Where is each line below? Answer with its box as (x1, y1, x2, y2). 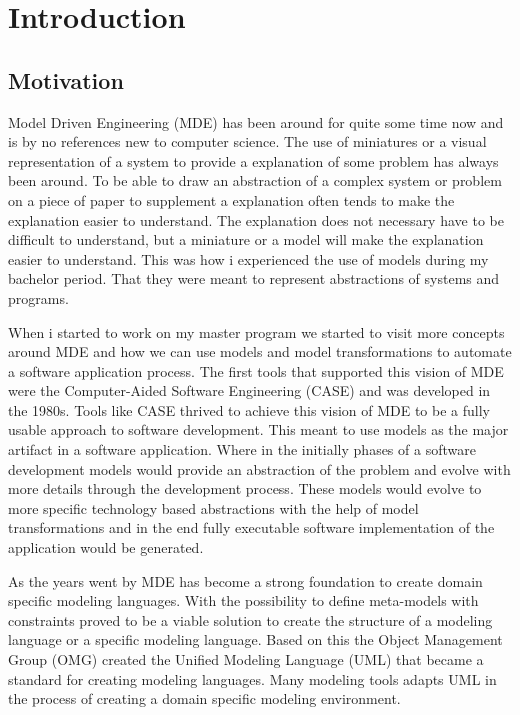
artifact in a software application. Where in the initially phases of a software (8, 439, 476, 460)
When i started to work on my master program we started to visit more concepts (8, 321, 505, 342)
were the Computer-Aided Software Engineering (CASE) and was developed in (8, 380, 491, 401)
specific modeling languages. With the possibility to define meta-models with (8, 590, 479, 611)
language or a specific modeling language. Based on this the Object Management (8, 629, 503, 650)
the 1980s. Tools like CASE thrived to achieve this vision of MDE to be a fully (8, 399, 490, 420)
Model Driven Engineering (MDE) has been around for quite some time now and (8, 111, 504, 132)
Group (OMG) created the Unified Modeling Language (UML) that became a (8, 649, 484, 670)
